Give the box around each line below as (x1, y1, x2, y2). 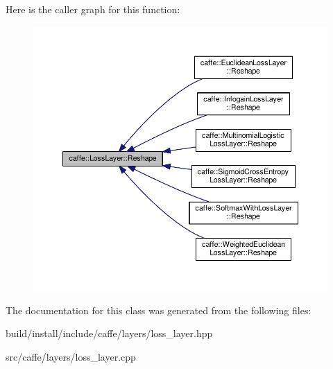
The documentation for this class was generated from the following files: (6, 302, 311, 317)
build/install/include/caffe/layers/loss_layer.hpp (6, 326, 213, 341)
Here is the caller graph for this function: (6, 2, 180, 16)
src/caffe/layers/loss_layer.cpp (6, 349, 136, 363)
